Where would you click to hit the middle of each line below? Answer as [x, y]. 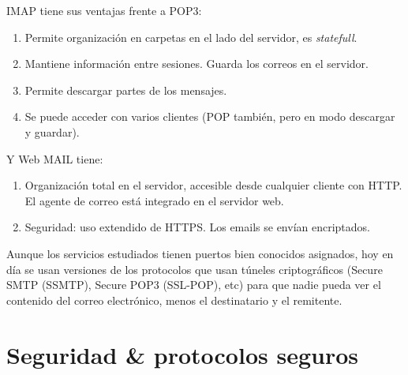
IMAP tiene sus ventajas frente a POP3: [104, 10]
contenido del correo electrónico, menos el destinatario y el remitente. [174, 300]
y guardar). [52, 131]
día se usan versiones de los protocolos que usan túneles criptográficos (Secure [195, 269]
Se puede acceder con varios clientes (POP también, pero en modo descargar [210, 116]
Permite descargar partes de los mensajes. [126, 90]
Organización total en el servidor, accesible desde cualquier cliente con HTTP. [213, 185]
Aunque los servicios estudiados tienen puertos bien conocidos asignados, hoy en [200, 253]
